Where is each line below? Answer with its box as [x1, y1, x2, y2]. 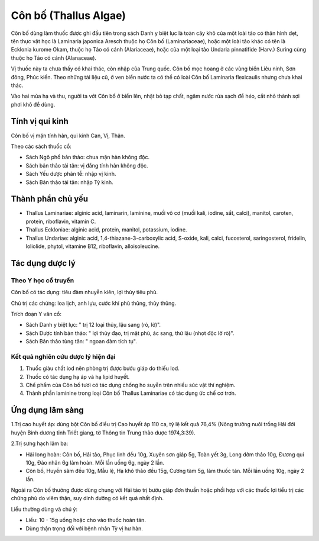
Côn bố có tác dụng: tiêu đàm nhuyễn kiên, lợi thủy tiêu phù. [11, 289, 158, 296]
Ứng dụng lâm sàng [11, 405, 84, 416]
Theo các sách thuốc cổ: [11, 143, 72, 150]
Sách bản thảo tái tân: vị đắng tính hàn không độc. [25, 162, 148, 169]
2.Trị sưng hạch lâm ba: [11, 440, 69, 447]
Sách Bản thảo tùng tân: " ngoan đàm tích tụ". [25, 338, 137, 345]
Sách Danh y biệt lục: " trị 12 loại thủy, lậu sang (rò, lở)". [25, 321, 161, 329]
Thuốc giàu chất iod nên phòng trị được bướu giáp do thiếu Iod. [25, 365, 180, 372]
